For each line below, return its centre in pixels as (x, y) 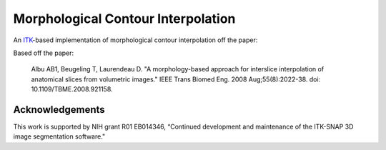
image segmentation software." (59, 136)
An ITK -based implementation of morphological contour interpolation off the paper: (135, 40)
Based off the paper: (44, 53)
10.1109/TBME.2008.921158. (72, 89)
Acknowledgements (59, 110)
